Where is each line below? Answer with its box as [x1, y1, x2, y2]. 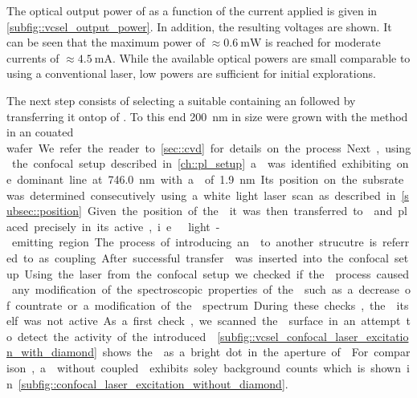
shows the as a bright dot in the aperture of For [102, 343, 369, 360]
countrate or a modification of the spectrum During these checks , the [15, 296, 386, 313]
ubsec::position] [6, 202, 82, 219]
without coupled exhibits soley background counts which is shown [57, 359, 401, 376]
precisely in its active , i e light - [34, 217, 220, 234]
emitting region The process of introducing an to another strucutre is [11, 234, 378, 250]
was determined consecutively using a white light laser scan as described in [6, 186, 396, 203]
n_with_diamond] [6, 343, 97, 360]
